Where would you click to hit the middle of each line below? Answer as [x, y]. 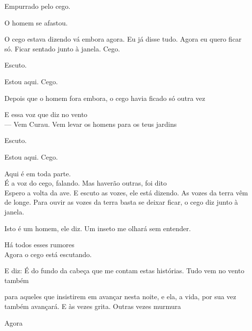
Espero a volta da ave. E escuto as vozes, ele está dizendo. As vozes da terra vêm [126, 192]
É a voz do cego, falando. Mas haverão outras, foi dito [86, 183]
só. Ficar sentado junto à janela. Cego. [62, 48]
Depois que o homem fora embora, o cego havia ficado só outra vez [105, 98]
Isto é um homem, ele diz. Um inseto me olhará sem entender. [98, 228]
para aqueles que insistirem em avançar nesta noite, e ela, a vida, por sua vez [120, 296]
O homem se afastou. [36, 22]
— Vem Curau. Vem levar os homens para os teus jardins [91, 124]
